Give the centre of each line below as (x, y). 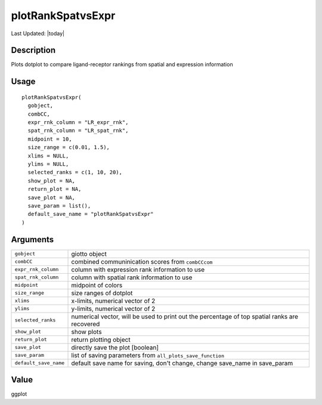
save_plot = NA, (52, 197)
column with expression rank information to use (138, 270)
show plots (86, 332)
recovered (86, 324)
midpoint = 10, (50, 139)
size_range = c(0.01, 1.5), (69, 147)
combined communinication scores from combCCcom (142, 261)
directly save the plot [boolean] (115, 347)
